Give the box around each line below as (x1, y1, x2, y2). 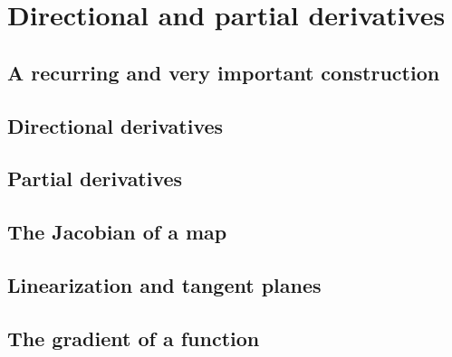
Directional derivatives (7, 111, 224, 139)
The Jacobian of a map (7, 218, 227, 246)
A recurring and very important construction (7, 58, 440, 86)
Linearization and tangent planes (7, 270, 322, 298)
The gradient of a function (7, 324, 260, 352)
